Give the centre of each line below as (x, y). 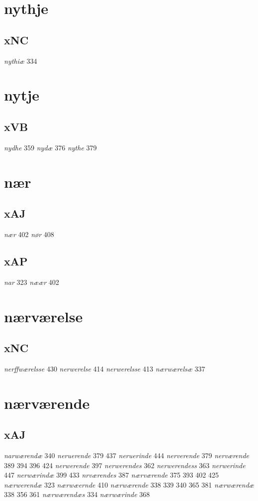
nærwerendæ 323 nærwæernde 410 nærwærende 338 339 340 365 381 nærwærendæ (129, 484)
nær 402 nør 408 (29, 234)
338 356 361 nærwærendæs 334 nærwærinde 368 (77, 494)
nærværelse (43, 316)
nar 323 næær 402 (32, 282)
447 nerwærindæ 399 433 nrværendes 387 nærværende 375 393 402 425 (111, 475)
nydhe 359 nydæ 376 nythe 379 (50, 147)
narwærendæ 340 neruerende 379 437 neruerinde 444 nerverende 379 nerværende (127, 455)
